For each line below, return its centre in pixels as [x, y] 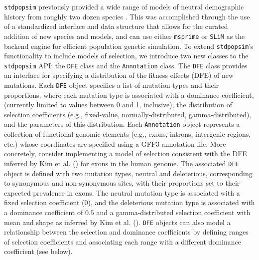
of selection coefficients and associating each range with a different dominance [123, 241]
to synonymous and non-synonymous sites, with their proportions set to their [122, 183]
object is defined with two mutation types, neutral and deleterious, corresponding [128, 173]
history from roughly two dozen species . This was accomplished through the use [127, 16]
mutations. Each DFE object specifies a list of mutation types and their [112, 85]
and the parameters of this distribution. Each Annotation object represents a [122, 124]
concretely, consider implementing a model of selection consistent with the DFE [126, 153]
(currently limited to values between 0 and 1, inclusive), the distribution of [118, 105]
